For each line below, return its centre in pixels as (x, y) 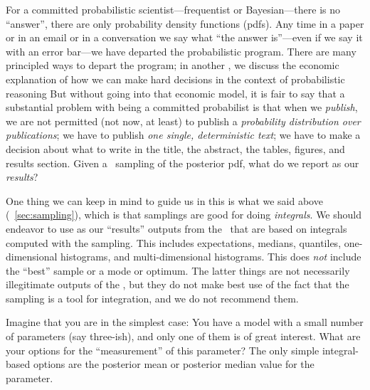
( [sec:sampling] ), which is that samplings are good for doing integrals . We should (184, 215)
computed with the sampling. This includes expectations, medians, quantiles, (174, 242)
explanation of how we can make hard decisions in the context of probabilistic (175, 79)
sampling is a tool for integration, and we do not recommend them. (152, 298)
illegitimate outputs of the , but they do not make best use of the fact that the (178, 284)
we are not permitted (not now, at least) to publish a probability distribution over (183, 121)
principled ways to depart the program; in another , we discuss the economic (173, 65)
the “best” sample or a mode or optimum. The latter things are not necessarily (178, 270)
